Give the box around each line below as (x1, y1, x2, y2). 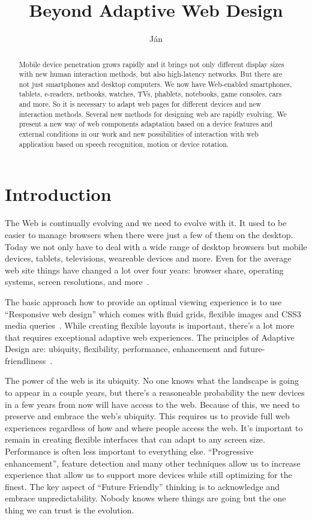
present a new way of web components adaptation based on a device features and (19, 119, 273, 129)
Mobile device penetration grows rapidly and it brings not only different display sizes (19, 59, 284, 69)
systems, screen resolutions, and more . (5, 275, 149, 288)
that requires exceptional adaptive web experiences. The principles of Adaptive (5, 330, 295, 343)
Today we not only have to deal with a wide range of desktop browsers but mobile (5, 240, 307, 253)
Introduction (5, 182, 112, 206)
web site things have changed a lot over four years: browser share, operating (5, 263, 284, 276)
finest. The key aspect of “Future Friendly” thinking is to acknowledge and (5, 480, 280, 492)
